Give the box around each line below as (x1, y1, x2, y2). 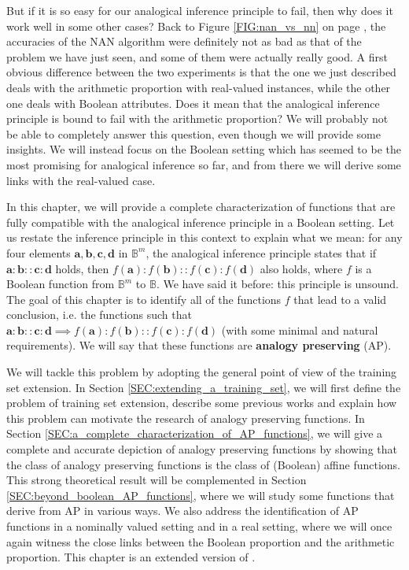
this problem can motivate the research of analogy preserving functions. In (6, 409, 365, 426)
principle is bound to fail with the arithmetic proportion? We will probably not (6, 110, 389, 127)
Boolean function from (6, 276, 115, 292)
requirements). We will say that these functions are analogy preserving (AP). (6, 337, 392, 353)
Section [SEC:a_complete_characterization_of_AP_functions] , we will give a (6, 425, 383, 442)
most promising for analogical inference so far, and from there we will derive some (6, 156, 401, 172)
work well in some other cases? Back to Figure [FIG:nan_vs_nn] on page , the (6, 17, 386, 34)
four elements (6, 244, 71, 261)
